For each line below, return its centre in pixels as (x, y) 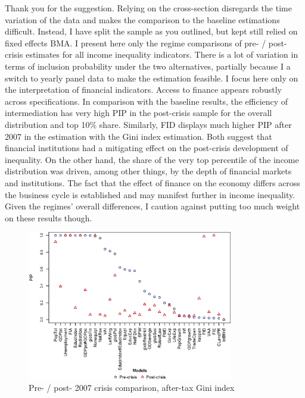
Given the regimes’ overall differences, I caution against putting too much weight (152, 206)
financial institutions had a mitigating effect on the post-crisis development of (147, 148)
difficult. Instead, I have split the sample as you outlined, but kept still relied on (151, 31)
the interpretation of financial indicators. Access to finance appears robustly (143, 90)
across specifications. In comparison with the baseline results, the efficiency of (147, 101)
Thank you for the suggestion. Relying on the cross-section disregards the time (148, 8)
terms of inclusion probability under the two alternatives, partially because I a (148, 66)
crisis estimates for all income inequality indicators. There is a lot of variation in (152, 54)
